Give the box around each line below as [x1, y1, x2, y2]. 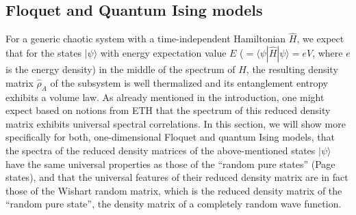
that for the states [5, 46, 82, 60]
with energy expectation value [100, 46, 227, 60]
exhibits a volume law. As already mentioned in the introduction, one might [5, 89, 325, 104]
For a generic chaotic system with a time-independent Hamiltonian [5, 31, 286, 46]
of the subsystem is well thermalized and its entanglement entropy [50, 75, 329, 89]
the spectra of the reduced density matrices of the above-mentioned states [5, 143, 316, 157]
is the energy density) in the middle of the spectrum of [5, 62, 236, 76]
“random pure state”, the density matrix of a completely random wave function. [5, 197, 342, 211]
